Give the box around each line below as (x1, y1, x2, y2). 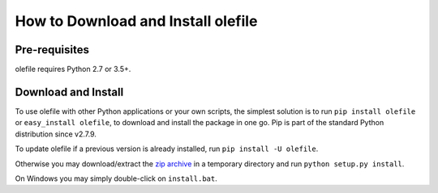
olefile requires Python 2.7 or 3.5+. (15, 65, 131, 74)
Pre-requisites (15, 43, 89, 57)
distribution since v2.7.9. (15, 129, 97, 139)
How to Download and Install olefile (15, 12, 258, 30)
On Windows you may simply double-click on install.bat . (15, 174, 218, 183)
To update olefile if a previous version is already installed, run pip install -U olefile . (15, 144, 319, 153)
